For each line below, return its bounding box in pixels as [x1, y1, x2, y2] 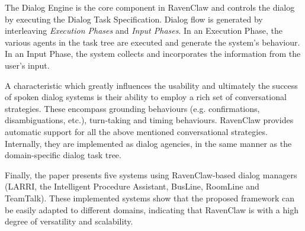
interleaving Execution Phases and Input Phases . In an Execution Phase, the [5, 24, 282, 37]
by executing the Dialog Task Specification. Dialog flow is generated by [5, 12, 263, 25]
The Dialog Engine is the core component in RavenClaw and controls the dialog [5, 1, 295, 13]
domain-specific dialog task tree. [5, 149, 121, 161]
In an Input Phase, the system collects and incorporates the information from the [5, 47, 301, 60]
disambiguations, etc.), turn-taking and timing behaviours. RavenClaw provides [5, 114, 294, 126]
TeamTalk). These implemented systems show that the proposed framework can [5, 191, 294, 204]
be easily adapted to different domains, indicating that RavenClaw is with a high [5, 203, 298, 216]
